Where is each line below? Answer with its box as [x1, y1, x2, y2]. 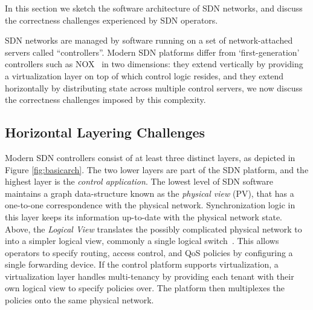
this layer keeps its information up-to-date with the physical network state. [5, 210, 282, 223]
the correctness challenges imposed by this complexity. [5, 93, 206, 106]
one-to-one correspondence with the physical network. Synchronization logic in [5, 199, 295, 211]
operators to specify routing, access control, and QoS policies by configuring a [5, 246, 293, 259]
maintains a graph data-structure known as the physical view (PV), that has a [5, 186, 294, 199]
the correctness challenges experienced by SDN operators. [5, 13, 218, 26]
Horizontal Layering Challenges [5, 123, 205, 142]
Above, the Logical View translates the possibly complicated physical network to [5, 222, 302, 235]
